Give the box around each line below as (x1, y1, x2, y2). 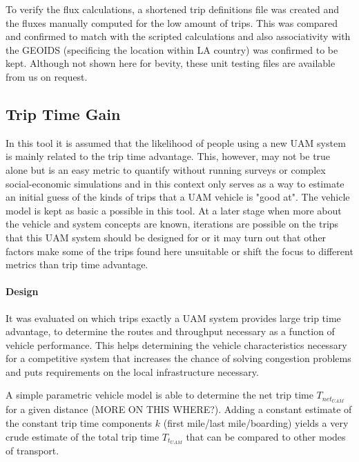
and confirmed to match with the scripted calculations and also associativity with (6, 29, 351, 43)
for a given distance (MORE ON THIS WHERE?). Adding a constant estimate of (6, 402, 352, 416)
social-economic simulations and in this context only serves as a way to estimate (6, 176, 345, 190)
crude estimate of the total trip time (6, 429, 159, 443)
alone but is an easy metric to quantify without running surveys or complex (6, 162, 326, 177)
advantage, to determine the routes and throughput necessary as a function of (6, 324, 335, 339)
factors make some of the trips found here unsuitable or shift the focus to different (6, 243, 353, 258)
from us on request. (6, 69, 88, 83)
